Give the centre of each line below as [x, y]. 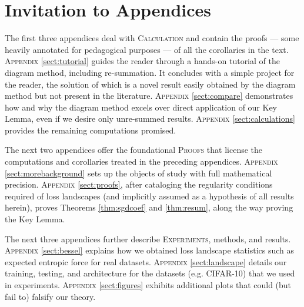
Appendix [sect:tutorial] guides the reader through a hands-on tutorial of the [142, 61]
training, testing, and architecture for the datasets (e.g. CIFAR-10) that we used [150, 273]
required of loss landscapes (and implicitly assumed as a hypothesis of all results [149, 196]
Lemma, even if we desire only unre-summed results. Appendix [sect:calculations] [150, 119]
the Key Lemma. [35, 219]
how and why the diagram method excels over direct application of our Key [141, 107]
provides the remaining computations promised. [91, 130]
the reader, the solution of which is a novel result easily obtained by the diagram [150, 84]
